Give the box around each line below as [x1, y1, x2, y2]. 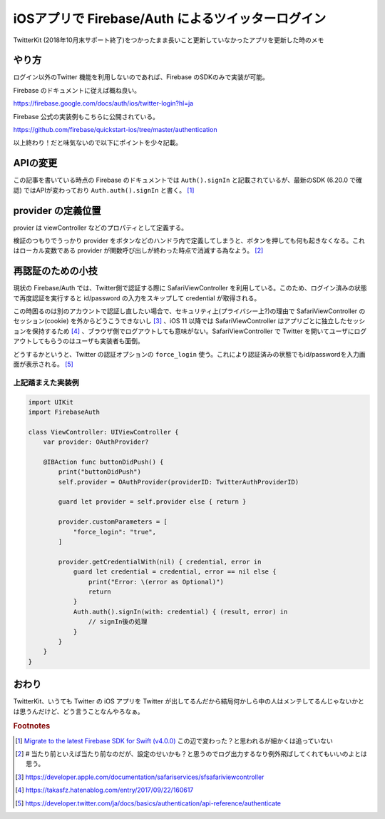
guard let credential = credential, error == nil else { [73, 568, 277, 576]
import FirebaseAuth [28, 407, 100, 416]
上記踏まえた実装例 [13, 377, 80, 387]
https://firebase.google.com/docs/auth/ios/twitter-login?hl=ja [13, 99, 194, 108]
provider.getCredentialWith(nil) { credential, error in [58, 557, 262, 566]
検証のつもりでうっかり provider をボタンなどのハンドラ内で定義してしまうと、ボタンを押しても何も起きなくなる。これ [13, 236, 365, 245]
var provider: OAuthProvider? [43, 438, 149, 446]
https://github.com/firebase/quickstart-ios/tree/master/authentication [13, 126, 217, 134]
